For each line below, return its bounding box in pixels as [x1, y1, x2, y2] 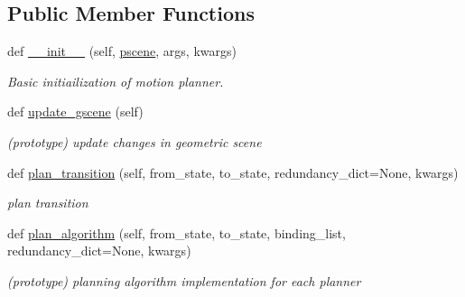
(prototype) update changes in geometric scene [7, 132, 262, 151]
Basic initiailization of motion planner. [7, 71, 224, 90]
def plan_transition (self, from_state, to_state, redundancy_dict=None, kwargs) [7, 162, 459, 181]
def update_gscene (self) [7, 102, 144, 121]
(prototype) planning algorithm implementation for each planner [7, 271, 361, 290]
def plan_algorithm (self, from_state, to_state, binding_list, [7, 223, 346, 242]
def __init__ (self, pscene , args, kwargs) [7, 42, 237, 60]
